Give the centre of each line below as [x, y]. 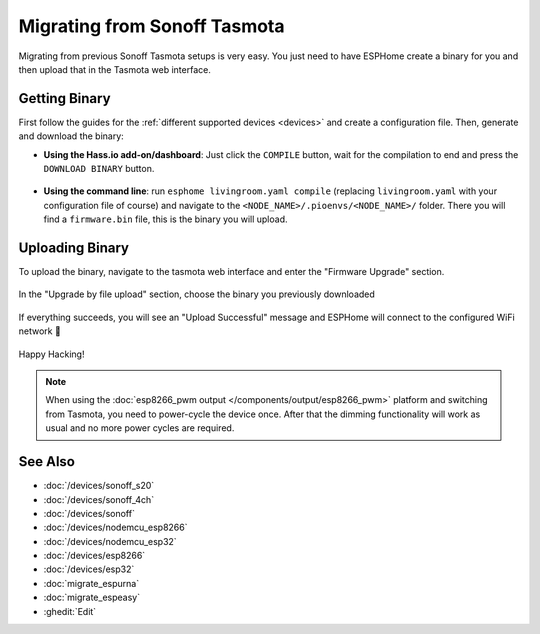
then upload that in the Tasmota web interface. [115, 69]
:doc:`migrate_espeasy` [91, 597]
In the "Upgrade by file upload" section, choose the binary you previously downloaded [196, 294]
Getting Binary [64, 98]
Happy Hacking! [51, 354]
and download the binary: [71, 136]
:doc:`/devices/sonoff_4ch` [99, 499]
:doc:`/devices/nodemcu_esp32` [110, 541]
